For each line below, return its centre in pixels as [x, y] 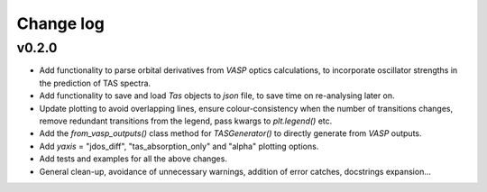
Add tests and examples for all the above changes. [133, 159]
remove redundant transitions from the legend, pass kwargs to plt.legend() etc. [186, 121]
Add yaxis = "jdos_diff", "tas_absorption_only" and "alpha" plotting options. [179, 146]
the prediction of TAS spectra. [95, 83]
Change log [61, 23]
